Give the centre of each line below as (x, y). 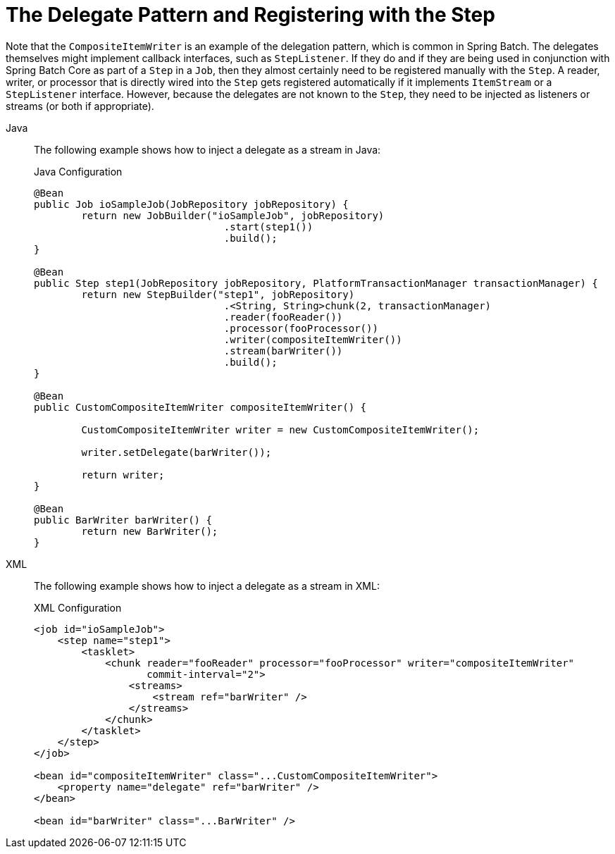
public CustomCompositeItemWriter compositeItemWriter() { (200, 407)
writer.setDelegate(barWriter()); (176, 452)
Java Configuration (78, 171)
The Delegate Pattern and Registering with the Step (250, 15)
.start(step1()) (268, 227)
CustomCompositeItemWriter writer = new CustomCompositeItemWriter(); (280, 429)
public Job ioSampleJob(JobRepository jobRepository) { (191, 204)
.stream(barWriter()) (283, 351)
